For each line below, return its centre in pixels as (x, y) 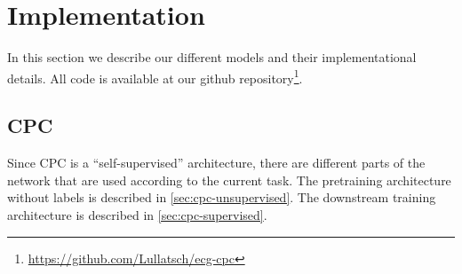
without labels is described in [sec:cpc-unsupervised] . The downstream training (222, 197)
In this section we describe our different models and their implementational (212, 57)
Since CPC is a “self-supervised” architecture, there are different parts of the (216, 163)
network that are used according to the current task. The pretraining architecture (229, 180)
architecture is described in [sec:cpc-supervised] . (137, 214)
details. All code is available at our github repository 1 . (155, 76)
